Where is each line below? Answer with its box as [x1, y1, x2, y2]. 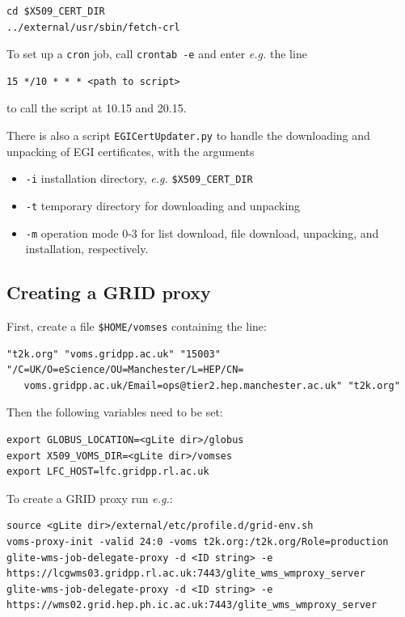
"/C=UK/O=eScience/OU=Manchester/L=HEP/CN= [6, 364, 244, 376]
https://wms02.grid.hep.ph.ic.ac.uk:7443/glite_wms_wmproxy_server [6, 599, 378, 611]
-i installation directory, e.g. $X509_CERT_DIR [25, 170, 253, 187]
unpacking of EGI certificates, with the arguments [6, 142, 255, 159]
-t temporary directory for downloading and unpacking [25, 197, 301, 213]
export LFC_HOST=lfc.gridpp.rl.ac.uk [6, 466, 209, 478]
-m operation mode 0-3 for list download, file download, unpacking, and [25, 224, 379, 241]
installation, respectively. [25, 240, 149, 257]
